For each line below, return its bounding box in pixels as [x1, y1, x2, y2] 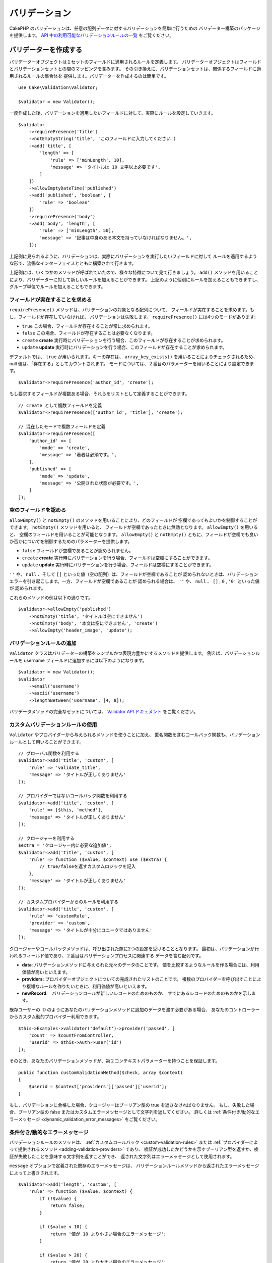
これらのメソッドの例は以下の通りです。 [9, 594, 93, 601]
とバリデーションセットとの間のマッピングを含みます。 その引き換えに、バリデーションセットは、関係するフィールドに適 [9, 66, 261, 72]
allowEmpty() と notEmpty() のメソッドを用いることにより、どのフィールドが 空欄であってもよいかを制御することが [9, 517, 257, 523]
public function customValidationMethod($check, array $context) [18, 1070, 183, 1076]
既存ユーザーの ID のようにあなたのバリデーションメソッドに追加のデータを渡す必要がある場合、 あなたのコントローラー [9, 1006, 260, 1012]
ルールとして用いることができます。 [9, 739, 84, 745]
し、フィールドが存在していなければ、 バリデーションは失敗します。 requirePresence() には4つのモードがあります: [9, 314, 256, 320]
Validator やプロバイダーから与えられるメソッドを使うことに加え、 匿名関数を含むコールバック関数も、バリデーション [9, 732, 260, 738]
